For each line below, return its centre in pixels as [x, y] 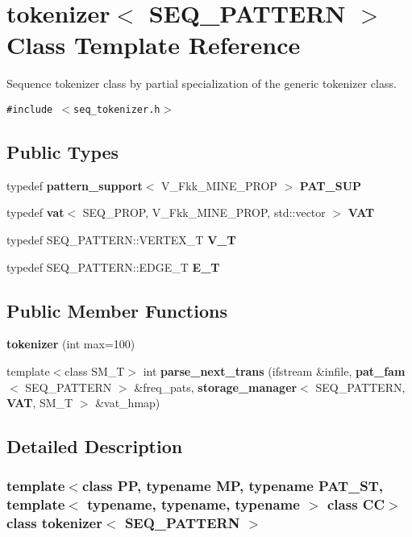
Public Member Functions [117, 310]
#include [30, 109]
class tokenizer [54, 523]
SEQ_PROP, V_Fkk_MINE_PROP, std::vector [204, 212]
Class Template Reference [154, 45]
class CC [356, 504]
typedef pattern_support [75, 185]
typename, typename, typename [194, 504]
